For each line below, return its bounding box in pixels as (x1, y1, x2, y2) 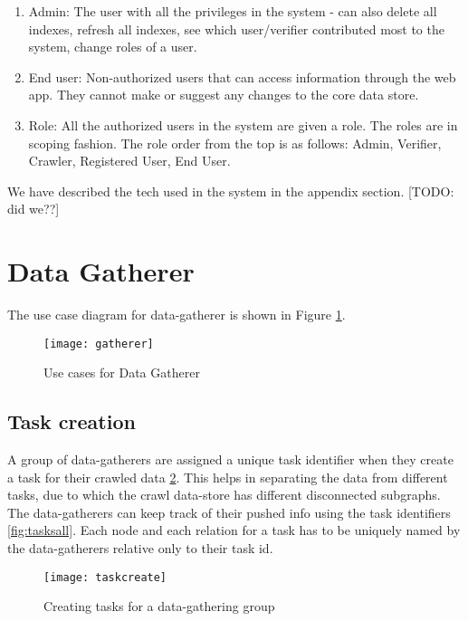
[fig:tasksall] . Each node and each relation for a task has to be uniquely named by (7, 521, 461, 540)
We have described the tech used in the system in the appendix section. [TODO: (7, 181, 454, 200)
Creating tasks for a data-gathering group (43, 597, 275, 616)
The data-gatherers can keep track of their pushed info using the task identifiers (7, 502, 451, 521)
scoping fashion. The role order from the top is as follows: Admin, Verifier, (28, 133, 442, 152)
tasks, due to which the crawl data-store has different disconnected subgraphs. (7, 485, 441, 504)
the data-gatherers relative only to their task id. (7, 539, 273, 558)
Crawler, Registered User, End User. (28, 151, 231, 170)
